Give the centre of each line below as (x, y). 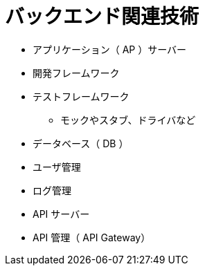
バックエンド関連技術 (102, 17)
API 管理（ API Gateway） (92, 237)
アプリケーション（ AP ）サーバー (110, 49)
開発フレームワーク (76, 73)
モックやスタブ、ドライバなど (128, 120)
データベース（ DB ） (81, 143)
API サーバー (61, 214)
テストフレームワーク (81, 96)
